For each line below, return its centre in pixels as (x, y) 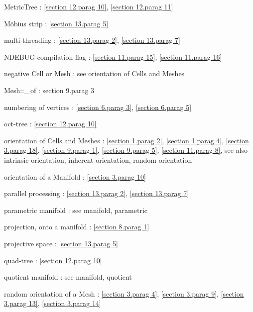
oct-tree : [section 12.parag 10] (50, 124)
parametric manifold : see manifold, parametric (76, 210)
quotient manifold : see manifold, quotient (68, 277)
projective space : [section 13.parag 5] (61, 243)
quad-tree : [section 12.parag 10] (53, 260)
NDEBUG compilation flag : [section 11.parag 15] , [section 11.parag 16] (113, 56)
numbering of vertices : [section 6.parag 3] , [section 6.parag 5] (98, 107)
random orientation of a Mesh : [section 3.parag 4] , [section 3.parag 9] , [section (124, 293)
